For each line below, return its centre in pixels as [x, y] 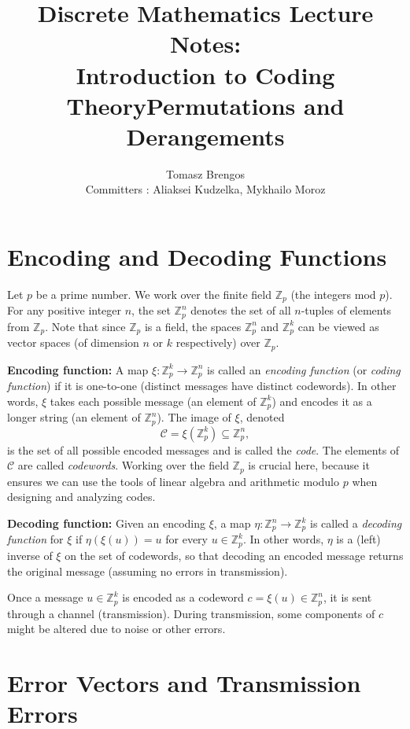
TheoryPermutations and [205, 105]
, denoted [262, 417]
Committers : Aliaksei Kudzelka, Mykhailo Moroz [205, 189]
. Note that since [85, 326]
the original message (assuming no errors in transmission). [148, 571]
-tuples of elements [346, 310]
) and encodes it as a [322, 401]
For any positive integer [65, 310]
